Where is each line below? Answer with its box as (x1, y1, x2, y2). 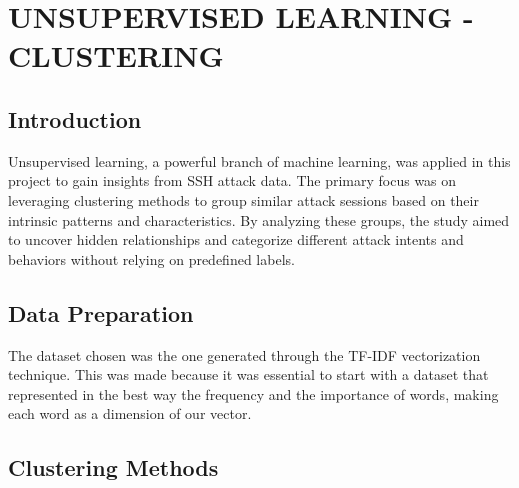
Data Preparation (8, 297, 194, 328)
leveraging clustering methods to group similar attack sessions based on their (8, 189, 479, 210)
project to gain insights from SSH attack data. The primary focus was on (8, 170, 457, 191)
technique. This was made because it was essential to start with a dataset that (8, 364, 489, 385)
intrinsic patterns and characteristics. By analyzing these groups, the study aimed (8, 209, 510, 230)
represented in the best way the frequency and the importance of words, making (8, 383, 499, 404)
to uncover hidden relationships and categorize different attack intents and (8, 229, 464, 250)
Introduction (8, 103, 142, 134)
